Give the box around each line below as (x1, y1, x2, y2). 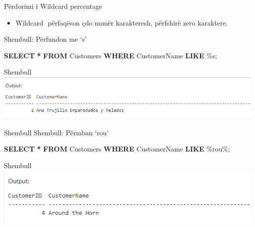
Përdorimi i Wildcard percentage (4, 1, 102, 11)
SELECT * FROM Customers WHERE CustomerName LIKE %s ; (4, 50, 217, 60)
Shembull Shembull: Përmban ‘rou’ (4, 127, 109, 137)
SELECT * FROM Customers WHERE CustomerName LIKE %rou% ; (4, 144, 230, 154)
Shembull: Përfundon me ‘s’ (4, 34, 87, 44)
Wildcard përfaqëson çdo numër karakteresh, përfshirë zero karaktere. (15, 17, 228, 27)
